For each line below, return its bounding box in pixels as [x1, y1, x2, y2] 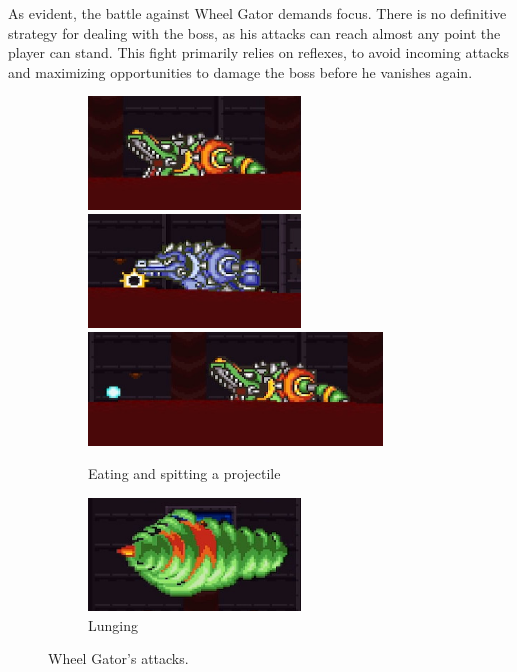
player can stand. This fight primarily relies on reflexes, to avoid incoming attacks [8, 42, 510, 63]
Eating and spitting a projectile [88, 463, 281, 484]
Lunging [88, 614, 138, 635]
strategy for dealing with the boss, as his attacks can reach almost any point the [8, 22, 501, 43]
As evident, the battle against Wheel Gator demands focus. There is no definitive [8, 3, 507, 23]
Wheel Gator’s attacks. [48, 648, 189, 669]
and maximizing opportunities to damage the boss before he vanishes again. [8, 61, 473, 82]
